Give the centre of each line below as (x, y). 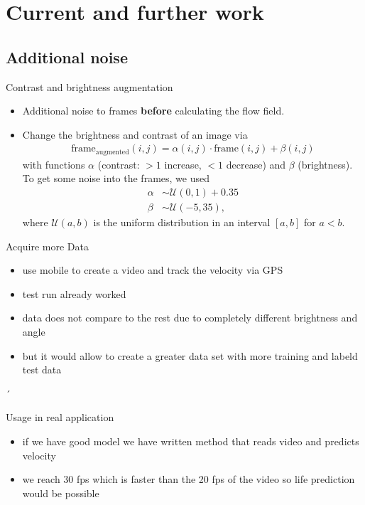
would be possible (61, 493)
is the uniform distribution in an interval (182, 222)
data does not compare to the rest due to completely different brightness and (190, 318)
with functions (54, 164)
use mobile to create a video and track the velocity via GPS (153, 270)
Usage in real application (60, 417)
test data (42, 370)
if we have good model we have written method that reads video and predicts (191, 441)
